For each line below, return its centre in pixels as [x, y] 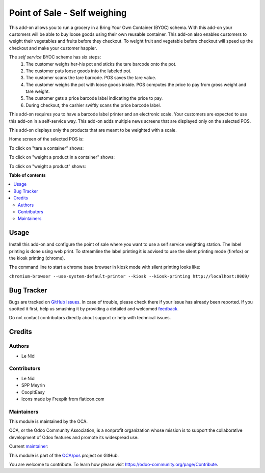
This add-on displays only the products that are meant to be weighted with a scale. [93, 130]
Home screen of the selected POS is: [46, 139]
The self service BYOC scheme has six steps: [55, 57]
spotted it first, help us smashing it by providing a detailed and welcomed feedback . [94, 309]
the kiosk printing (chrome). [37, 258]
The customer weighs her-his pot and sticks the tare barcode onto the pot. [101, 64]
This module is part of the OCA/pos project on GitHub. [64, 455]
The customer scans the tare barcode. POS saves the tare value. [91, 78]
